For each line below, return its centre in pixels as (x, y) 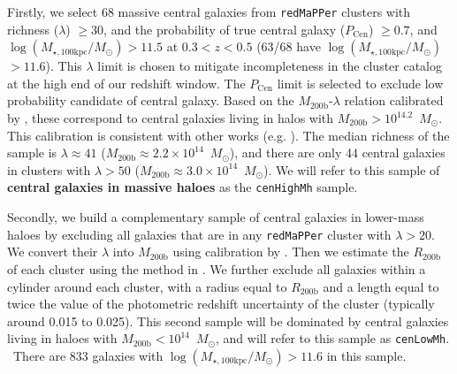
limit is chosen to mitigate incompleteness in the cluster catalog (270, 66)
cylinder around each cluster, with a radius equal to (147, 286)
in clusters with (49, 169)
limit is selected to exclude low (360, 83)
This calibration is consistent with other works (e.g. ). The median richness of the (228, 135)
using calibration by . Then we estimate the (291, 252)
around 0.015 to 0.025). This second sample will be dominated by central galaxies (228, 321)
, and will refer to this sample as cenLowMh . (332, 338)
